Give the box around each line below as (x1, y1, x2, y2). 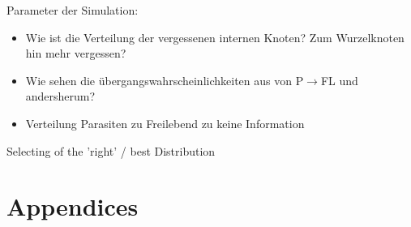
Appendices (6, 190, 139, 223)
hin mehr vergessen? (25, 45, 126, 62)
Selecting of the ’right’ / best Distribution (6, 142, 216, 159)
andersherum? (25, 88, 96, 105)
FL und (320, 71, 358, 88)
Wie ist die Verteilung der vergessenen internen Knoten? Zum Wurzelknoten (25, 28, 405, 45)
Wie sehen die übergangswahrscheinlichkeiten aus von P (25, 71, 304, 88)
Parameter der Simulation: (6, 2, 139, 18)
